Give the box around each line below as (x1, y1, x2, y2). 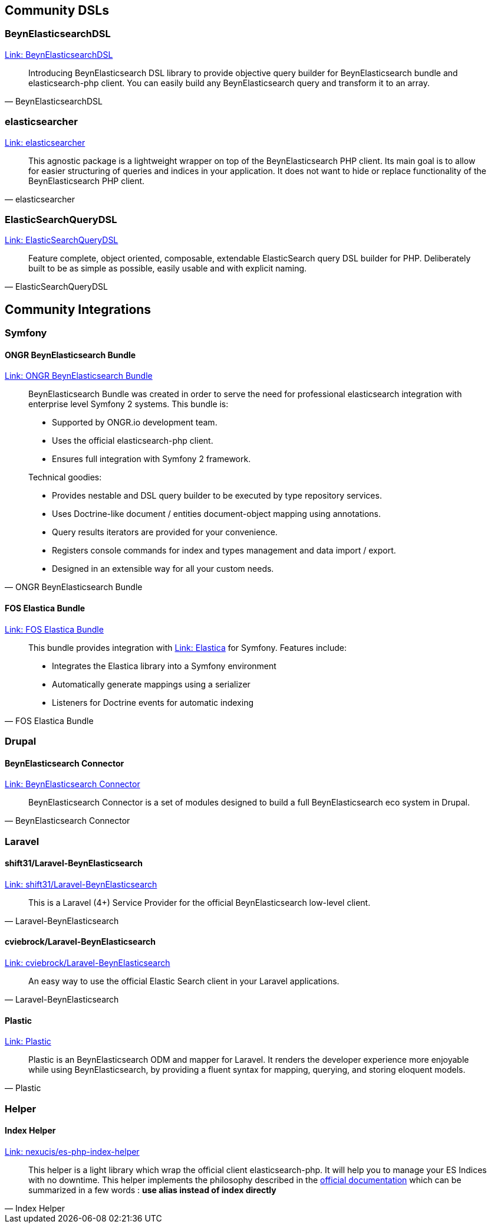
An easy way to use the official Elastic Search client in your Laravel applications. (28, 975, 340, 986)
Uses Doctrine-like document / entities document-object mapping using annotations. (52, 509, 381, 519)
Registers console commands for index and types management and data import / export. (52, 545, 396, 556)
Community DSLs (5, 3, 109, 18)
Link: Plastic (5, 1036, 51, 1047)
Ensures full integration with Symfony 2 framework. (52, 454, 251, 464)
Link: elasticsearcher (5, 137, 85, 148)
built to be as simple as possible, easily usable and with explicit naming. (28, 263, 307, 274)
